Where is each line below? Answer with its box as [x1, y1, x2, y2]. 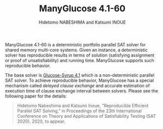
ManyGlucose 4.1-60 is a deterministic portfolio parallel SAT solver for [5, 41, 146, 47]
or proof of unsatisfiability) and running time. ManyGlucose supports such [5, 57, 154, 63]
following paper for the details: [5, 93, 67, 99]
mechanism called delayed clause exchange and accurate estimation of [5, 82, 150, 89]
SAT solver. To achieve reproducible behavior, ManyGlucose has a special [5, 77, 154, 83]
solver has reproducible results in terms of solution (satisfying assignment [5, 52, 155, 58]
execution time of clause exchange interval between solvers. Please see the [5, 88, 158, 94]
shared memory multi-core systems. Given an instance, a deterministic [5, 47, 148, 53]
